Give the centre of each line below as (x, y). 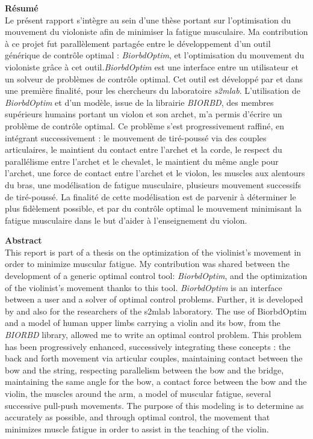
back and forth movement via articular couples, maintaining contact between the (154, 358)
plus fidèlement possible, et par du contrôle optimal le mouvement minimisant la (153, 208)
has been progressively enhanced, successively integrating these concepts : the (148, 346)
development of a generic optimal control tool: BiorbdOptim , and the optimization (156, 276)
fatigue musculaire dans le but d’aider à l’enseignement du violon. (126, 220)
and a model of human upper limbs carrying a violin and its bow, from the (143, 323)
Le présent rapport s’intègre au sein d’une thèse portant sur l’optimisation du (148, 20)
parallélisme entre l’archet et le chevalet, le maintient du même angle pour (142, 161)
